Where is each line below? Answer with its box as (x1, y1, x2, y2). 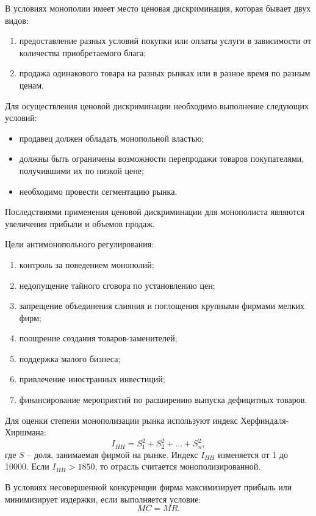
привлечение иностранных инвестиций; (19, 372, 165, 385)
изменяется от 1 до (217, 448, 288, 460)
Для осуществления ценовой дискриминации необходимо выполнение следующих (5, 99, 309, 112)
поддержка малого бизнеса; (19, 352, 121, 365)
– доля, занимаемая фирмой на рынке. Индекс (27, 448, 198, 460)
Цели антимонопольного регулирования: (5, 238, 154, 250)
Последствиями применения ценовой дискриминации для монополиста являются (5, 205, 304, 218)
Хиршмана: (5, 426, 46, 438)
